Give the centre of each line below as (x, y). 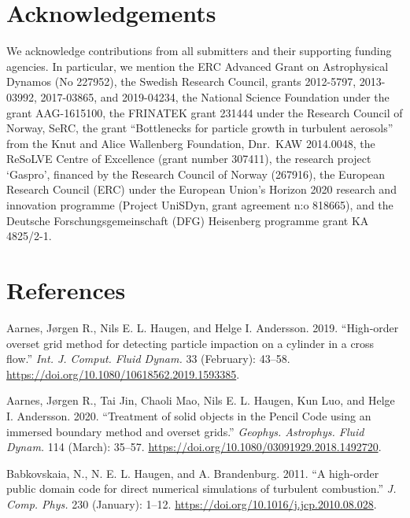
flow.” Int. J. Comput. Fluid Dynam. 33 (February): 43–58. (148, 359)
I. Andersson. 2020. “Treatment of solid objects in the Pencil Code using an (189, 415)
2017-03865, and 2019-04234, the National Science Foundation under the (215, 96)
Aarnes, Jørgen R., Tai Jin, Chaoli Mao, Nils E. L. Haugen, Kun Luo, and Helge (201, 400)
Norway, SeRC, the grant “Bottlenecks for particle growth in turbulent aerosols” (200, 128)
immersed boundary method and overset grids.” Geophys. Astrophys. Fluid (185, 431)
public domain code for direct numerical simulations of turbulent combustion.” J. (201, 488)
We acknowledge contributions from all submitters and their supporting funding (199, 51)
